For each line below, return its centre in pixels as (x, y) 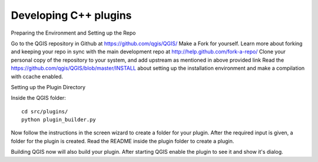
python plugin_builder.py (59, 120)
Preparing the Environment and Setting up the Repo (73, 33)
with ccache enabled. (37, 76)
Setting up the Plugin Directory (48, 87)
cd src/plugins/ (45, 111)
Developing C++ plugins (71, 15)
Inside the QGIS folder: (38, 98)
